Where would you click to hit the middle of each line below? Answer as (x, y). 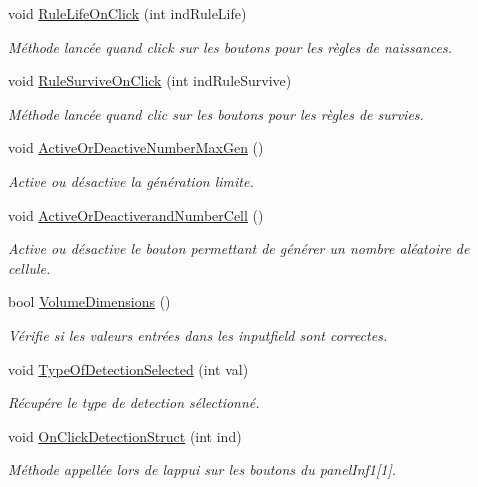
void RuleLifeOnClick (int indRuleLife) (127, 13)
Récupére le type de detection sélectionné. (134, 402)
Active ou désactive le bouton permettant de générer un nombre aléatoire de (239, 248)
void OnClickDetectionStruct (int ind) (125, 435)
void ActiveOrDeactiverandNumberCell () (136, 214)
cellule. (29, 267)
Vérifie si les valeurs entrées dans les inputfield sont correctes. (198, 334)
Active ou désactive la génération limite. (131, 180)
